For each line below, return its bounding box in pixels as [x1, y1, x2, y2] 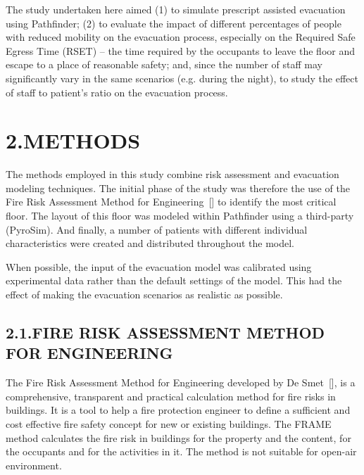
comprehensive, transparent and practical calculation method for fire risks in [6, 388, 336, 403]
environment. [6, 457, 62, 472]
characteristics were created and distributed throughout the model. [6, 236, 294, 251]
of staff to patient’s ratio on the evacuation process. [6, 84, 228, 99]
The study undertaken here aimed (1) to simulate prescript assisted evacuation [6, 2, 346, 16]
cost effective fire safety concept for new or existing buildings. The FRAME [6, 417, 332, 431]
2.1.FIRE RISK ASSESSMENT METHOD [6, 322, 325, 343]
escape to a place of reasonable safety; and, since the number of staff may [6, 57, 322, 72]
